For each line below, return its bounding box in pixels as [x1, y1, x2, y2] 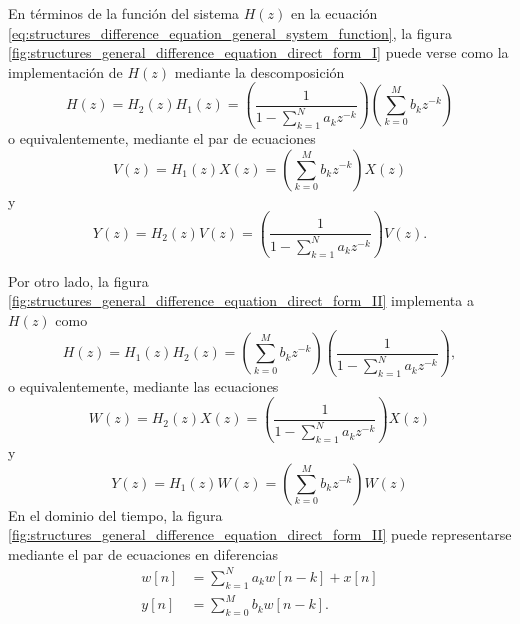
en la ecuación [291, 3, 378, 23]
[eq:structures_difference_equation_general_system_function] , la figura [8, 22, 452, 43]
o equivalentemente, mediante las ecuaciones [8, 375, 279, 396]
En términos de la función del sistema [8, 3, 240, 23]
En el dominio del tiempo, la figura [8, 504, 223, 525]
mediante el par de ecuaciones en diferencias [8, 543, 279, 564]
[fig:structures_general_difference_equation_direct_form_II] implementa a [8, 290, 474, 311]
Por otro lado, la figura [8, 270, 149, 291]
